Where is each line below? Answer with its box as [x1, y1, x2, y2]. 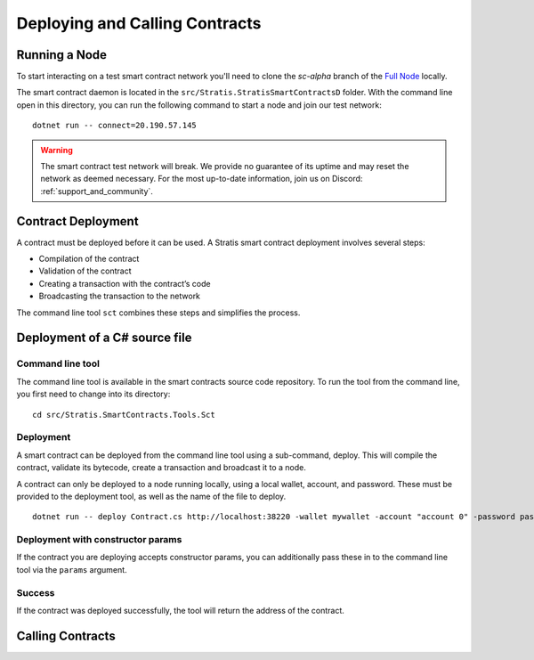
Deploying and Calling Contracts [16, 13, 262, 33]
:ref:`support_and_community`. [40, 185, 153, 196]
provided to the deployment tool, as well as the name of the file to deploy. [16, 491, 287, 501]
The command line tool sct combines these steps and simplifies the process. [16, 307, 301, 318]
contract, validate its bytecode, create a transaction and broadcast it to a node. [16, 462, 306, 473]
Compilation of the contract [38, 254, 140, 265]
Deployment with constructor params [16, 534, 182, 546]
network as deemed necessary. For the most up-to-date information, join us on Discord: [40, 174, 363, 184]
